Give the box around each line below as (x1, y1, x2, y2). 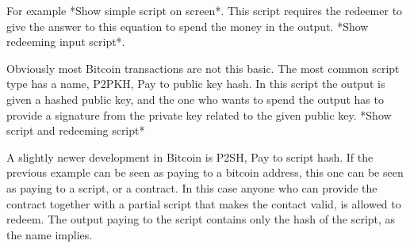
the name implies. (6, 226, 93, 242)
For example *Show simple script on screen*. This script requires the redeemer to (6, 2, 403, 18)
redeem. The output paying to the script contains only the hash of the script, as (6, 211, 396, 227)
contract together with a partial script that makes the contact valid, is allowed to (6, 195, 401, 212)
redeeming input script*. (6, 33, 125, 50)
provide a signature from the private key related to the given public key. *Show (6, 106, 392, 123)
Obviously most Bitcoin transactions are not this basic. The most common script (6, 59, 400, 76)
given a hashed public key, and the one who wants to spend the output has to (6, 90, 384, 107)
